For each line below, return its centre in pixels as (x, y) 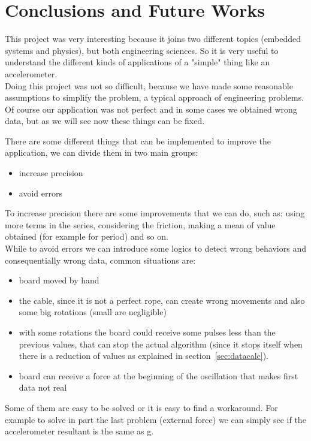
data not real (43, 387)
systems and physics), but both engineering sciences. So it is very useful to (142, 50)
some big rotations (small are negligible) (93, 312)
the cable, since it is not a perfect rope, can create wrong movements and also (162, 300)
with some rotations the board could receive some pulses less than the (147, 332)
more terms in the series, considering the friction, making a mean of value (140, 224)
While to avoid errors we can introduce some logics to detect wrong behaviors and (155, 248)
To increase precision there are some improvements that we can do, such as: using (155, 213)
